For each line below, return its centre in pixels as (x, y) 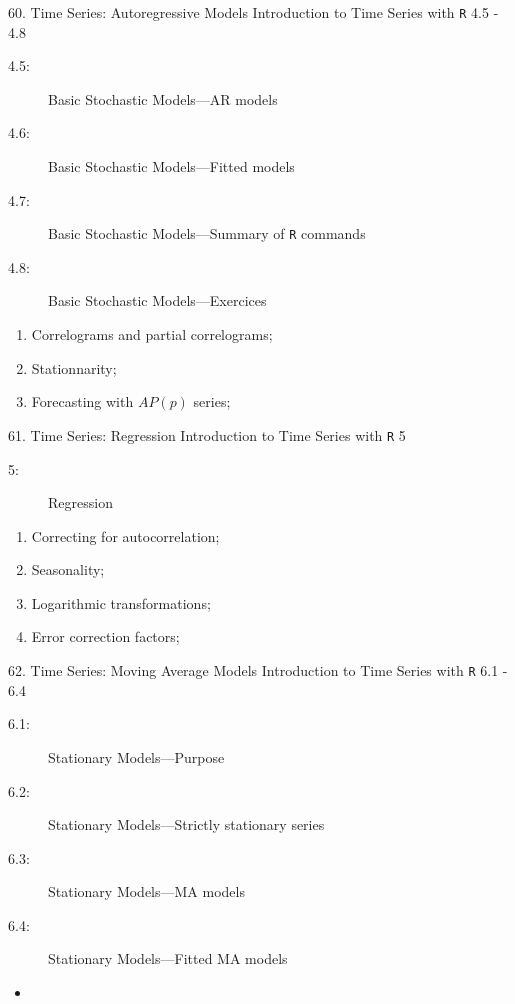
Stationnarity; (74, 367)
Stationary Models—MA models (146, 891)
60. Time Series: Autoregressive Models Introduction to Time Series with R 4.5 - (253, 12)
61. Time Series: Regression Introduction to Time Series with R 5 (207, 434)
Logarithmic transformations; (121, 602)
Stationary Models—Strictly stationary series (186, 824)
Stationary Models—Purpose (136, 756)
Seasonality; (68, 569)
